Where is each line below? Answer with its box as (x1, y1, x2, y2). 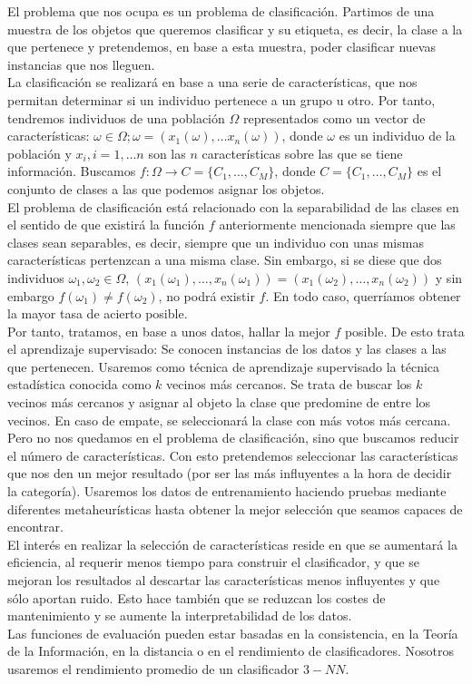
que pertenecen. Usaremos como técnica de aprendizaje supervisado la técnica (7, 357, 440, 376)
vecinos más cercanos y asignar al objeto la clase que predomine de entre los (7, 393, 431, 412)
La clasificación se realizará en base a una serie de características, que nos (7, 73, 418, 92)
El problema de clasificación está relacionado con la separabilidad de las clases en (7, 197, 459, 216)
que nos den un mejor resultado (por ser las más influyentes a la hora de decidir (7, 464, 452, 483)
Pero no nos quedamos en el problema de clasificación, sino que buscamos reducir (7, 428, 459, 447)
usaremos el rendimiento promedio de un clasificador (7, 659, 300, 678)
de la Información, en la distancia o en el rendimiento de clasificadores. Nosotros (7, 641, 455, 660)
